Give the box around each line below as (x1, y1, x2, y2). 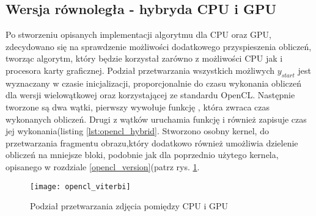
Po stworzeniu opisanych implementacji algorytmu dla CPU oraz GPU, (6, 28, 271, 41)
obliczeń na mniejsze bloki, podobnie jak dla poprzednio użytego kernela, (6, 148, 279, 161)
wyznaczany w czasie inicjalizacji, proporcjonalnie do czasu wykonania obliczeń (6, 76, 302, 89)
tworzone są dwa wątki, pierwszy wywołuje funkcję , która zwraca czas (6, 100, 270, 113)
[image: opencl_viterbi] (30, 182, 131, 191)
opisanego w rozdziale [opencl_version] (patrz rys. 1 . (6, 160, 200, 173)
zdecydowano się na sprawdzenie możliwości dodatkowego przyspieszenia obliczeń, (6, 40, 312, 52)
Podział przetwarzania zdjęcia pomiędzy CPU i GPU (30, 200, 228, 212)
